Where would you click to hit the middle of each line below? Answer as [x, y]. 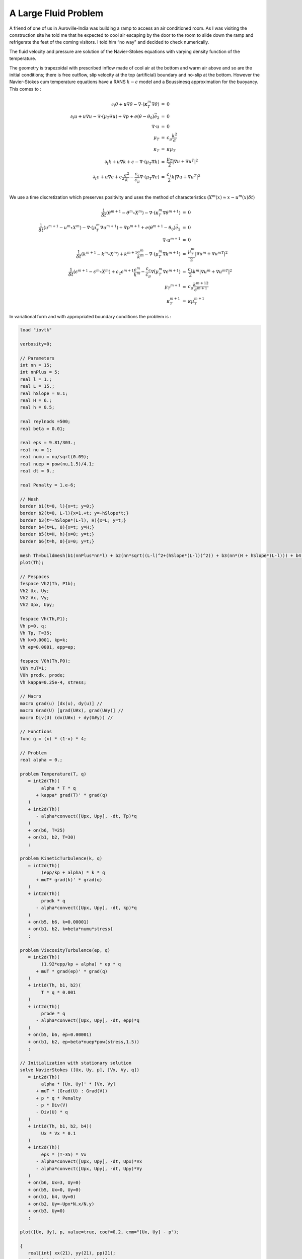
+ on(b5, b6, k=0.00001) [58, 922]
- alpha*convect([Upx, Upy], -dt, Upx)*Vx [89, 1162]
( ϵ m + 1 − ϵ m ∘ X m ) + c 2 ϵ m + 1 [104, 272]
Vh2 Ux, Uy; [35, 591]
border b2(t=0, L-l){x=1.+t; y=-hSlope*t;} [74, 513]
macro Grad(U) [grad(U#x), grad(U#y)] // [72, 711]
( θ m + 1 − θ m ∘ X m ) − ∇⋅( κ [132, 212]
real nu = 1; [36, 450]
